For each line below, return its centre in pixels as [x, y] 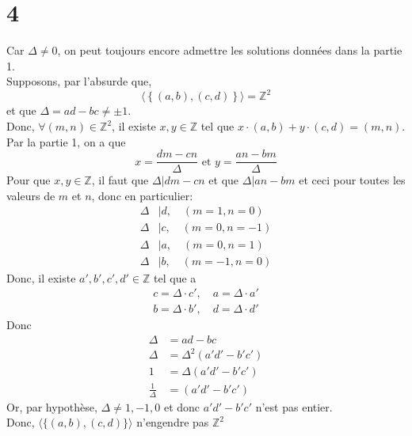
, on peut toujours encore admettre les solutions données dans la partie [230, 50]
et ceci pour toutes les [352, 180]
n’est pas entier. [294, 406]
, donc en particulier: [142, 195]
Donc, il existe [41, 277]
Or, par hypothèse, [52, 406]
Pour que [29, 180]
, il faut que [120, 180]
